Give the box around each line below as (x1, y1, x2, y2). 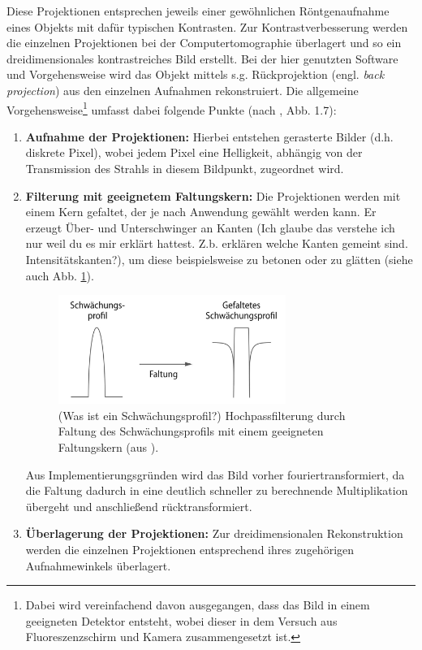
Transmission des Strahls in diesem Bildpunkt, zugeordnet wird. (25, 160, 344, 176)
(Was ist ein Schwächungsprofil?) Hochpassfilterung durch (58, 406, 346, 423)
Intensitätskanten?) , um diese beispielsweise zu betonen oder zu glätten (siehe (25, 250, 413, 267)
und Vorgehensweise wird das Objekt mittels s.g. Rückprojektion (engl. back (6, 66, 385, 83)
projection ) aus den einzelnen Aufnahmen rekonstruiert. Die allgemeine (6, 81, 359, 98)
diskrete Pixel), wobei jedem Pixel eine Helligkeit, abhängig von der (25, 144, 363, 161)
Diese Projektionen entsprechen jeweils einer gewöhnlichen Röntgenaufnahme (6, 2, 390, 19)
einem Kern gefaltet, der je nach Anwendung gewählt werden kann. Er (25, 203, 377, 220)
